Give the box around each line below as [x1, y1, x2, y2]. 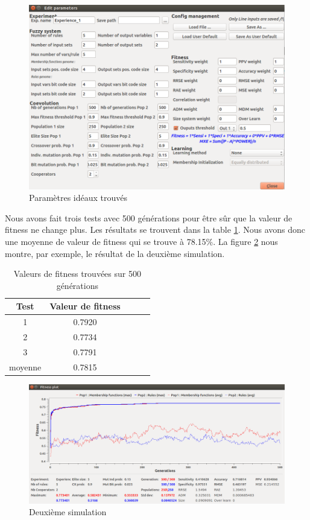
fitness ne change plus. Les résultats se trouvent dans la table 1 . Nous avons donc [5, 223, 305, 236]
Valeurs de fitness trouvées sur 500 [13, 267, 141, 280]
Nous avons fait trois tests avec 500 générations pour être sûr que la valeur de [5, 211, 293, 224]
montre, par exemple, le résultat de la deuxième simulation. [5, 247, 225, 259]
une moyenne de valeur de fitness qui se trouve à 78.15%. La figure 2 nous [5, 235, 278, 247]
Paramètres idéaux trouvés [29, 191, 128, 204]
